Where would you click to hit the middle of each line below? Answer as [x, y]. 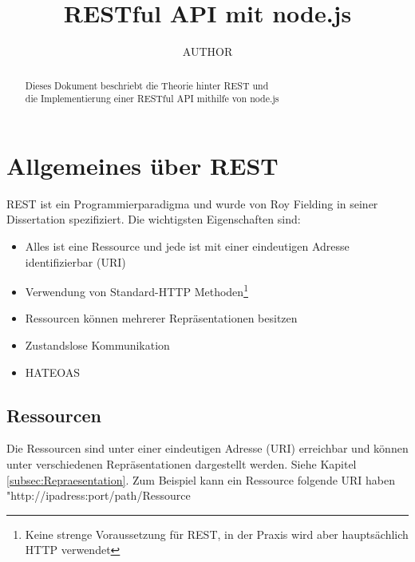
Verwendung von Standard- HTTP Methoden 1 [136, 290]
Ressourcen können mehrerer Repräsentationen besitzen [161, 318]
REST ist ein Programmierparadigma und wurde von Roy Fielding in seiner [192, 203]
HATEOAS [53, 372]
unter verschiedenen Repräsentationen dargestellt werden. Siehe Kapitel [182, 463]
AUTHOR [207, 51]
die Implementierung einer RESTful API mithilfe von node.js [152, 99]
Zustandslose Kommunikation [97, 344]
